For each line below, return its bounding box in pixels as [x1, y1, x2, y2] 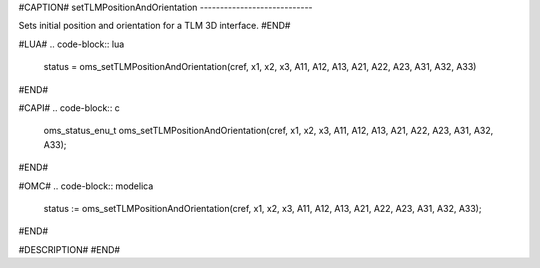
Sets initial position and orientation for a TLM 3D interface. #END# [18, 20, 291, 32]
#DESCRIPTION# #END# [18, 243, 120, 255]
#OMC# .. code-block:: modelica [18, 180, 154, 192]
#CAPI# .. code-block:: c [18, 101, 120, 114]
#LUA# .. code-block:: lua [18, 38, 125, 50]
